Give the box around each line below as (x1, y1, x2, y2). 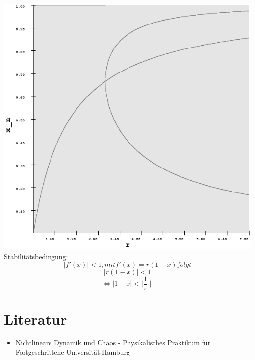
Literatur (4, 309, 67, 329)
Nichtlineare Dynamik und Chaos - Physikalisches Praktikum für (15, 337, 211, 347)
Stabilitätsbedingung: (4, 251, 68, 262)
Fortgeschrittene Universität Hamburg (15, 347, 130, 357)
